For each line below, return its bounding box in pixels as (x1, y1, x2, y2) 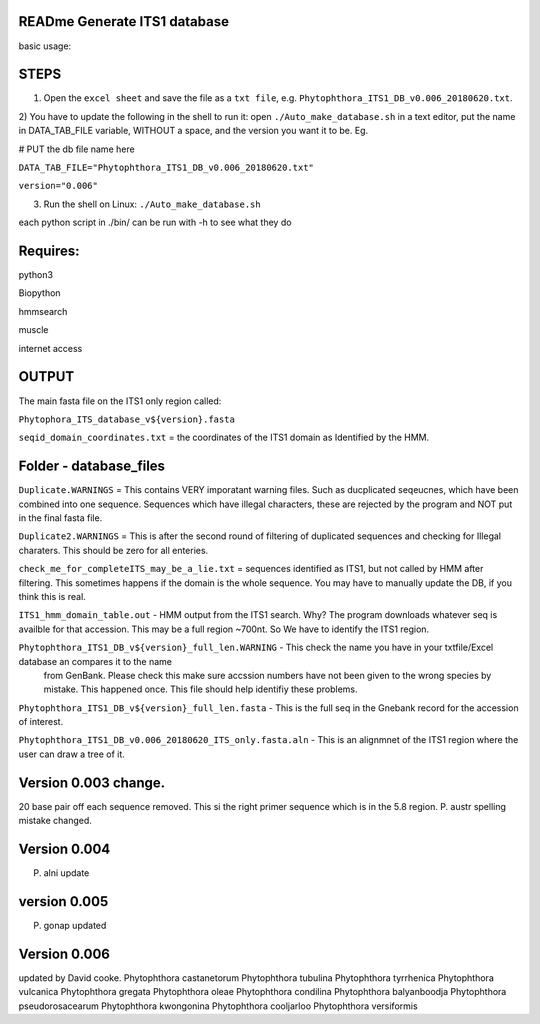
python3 (18, 269, 54, 281)
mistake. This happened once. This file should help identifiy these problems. (43, 683, 359, 695)
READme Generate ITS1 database (18, 13, 230, 30)
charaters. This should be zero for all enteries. (18, 544, 209, 556)
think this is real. (18, 590, 87, 602)
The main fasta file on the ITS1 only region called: (18, 395, 222, 407)
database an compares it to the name (18, 655, 173, 667)
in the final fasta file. (18, 512, 103, 524)
